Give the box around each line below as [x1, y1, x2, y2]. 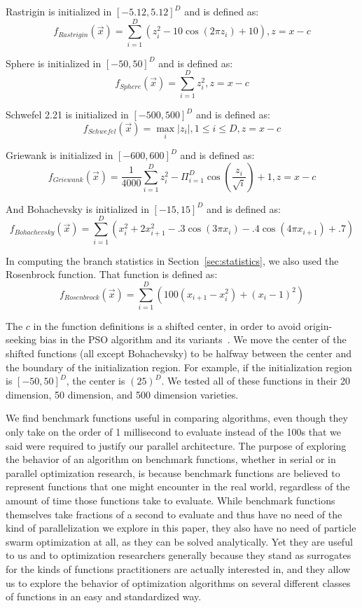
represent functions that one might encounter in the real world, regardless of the [6, 479, 350, 494]
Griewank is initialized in [6, 148, 113, 163]
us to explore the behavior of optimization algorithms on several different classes [6, 575, 351, 590]
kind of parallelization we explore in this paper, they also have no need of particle [6, 520, 356, 535]
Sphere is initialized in [6, 55, 102, 70]
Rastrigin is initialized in [6, 4, 112, 18]
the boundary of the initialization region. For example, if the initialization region [6, 359, 352, 374]
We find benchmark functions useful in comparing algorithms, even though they [6, 410, 348, 425]
